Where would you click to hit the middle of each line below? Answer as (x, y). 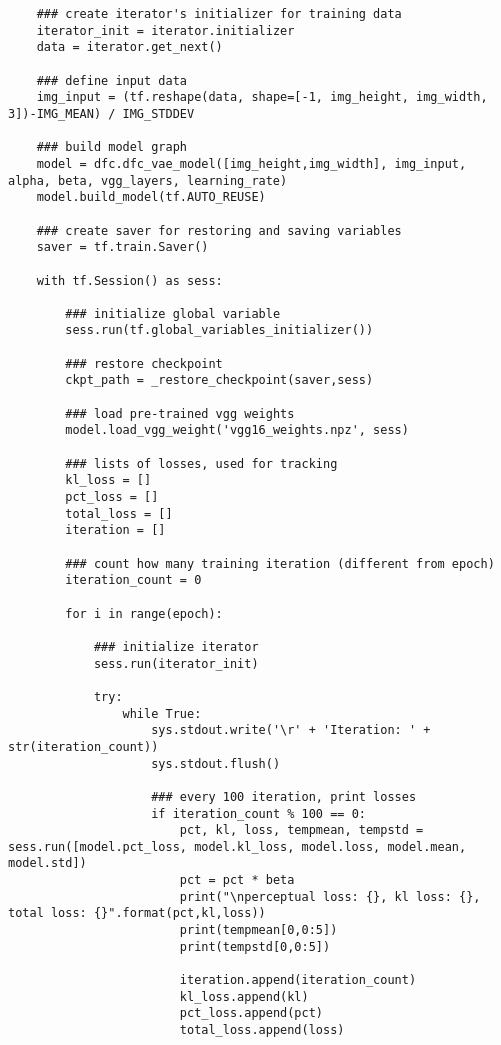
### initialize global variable (173, 313)
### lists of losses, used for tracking (201, 463)
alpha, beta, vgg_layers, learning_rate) (148, 180)
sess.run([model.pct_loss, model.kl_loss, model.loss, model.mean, (237, 846)
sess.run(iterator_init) (176, 663)
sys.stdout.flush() (216, 763)
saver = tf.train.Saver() (122, 247)
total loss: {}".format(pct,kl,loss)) (137, 913)
